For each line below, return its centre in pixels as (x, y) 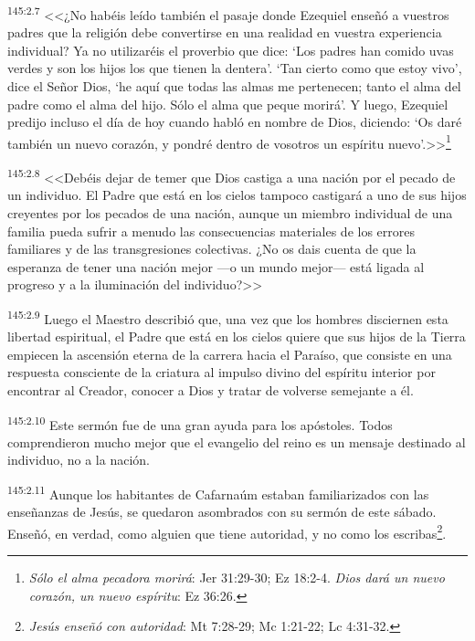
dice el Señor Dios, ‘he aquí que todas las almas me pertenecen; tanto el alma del (234, 86)
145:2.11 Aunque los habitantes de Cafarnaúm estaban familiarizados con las (218, 492)
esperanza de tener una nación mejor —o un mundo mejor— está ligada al (216, 266)
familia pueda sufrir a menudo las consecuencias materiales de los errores (211, 231)
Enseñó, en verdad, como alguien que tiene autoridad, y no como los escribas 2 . (227, 531)
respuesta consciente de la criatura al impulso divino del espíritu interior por (222, 372)
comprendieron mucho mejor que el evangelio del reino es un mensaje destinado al (237, 441)
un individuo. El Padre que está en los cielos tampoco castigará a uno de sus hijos (237, 195)
